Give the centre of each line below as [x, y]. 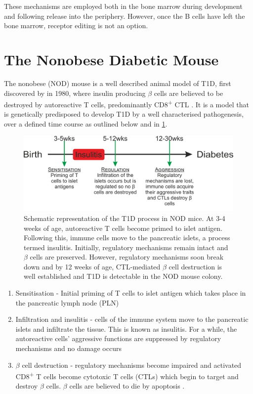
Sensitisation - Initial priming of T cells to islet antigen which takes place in [131, 293]
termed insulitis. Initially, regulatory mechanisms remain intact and [126, 247]
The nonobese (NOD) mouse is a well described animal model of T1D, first [118, 83]
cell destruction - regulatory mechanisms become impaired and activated [132, 365]
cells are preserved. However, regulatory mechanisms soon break [127, 257]
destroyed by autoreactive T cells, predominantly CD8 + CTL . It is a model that [126, 104]
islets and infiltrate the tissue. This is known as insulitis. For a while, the [126, 328]
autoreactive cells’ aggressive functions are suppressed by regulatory [118, 338]
